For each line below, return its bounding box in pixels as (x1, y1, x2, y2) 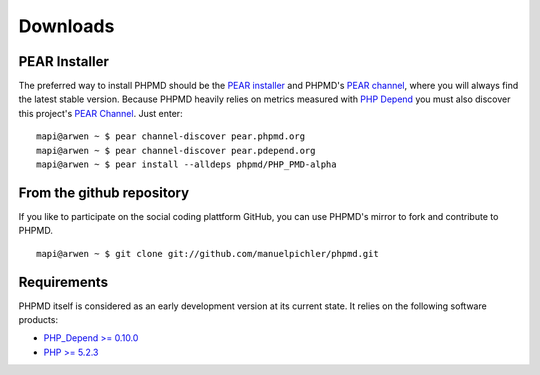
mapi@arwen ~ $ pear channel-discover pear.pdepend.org (36, 145, 316, 156)
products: (18, 314, 59, 325)
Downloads (18, 15, 115, 37)
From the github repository (18, 184, 190, 201)
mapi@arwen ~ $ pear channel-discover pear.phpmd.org (36, 131, 305, 142)
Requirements (18, 273, 109, 290)
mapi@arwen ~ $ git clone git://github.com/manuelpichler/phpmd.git (36, 248, 379, 259)
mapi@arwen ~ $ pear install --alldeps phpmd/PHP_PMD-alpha (36, 159, 337, 170)
